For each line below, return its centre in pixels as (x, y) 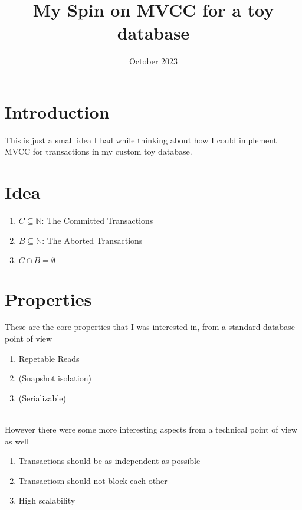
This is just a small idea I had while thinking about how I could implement (141, 140)
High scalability (47, 500)
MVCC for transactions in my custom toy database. (99, 151)
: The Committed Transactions (97, 220)
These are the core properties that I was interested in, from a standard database (150, 327)
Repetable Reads (49, 358)
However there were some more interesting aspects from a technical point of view (151, 429)
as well (17, 441)
